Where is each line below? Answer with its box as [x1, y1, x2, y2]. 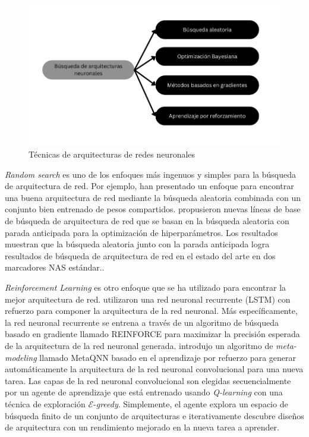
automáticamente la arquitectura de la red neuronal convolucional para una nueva [5, 363, 304, 375]
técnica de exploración [5, 397, 86, 410]
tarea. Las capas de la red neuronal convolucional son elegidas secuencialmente [5, 374, 291, 386]
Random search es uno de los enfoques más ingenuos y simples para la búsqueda [5, 168, 296, 180]
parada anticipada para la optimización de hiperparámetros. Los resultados [5, 226, 278, 238]
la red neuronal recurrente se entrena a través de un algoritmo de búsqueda [5, 316, 279, 328]
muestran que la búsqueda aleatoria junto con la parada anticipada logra [5, 238, 270, 250]
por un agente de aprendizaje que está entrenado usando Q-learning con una [5, 386, 283, 398]
